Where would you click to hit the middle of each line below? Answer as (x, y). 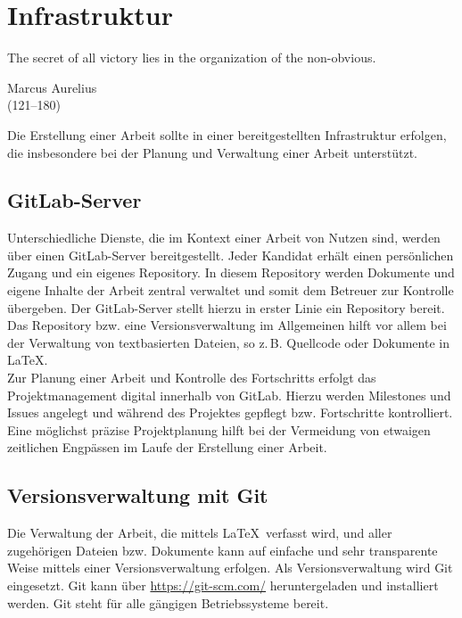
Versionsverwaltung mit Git (138, 495)
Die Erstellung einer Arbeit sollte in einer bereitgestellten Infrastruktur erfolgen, (227, 134)
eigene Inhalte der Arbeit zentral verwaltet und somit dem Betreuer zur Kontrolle (231, 290)
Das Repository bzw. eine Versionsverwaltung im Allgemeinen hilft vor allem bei (227, 325)
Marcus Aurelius (52, 87)
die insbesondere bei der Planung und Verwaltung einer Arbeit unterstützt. (212, 152)
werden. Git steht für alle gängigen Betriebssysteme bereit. (168, 602)
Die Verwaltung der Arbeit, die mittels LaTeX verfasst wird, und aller (200, 533)
